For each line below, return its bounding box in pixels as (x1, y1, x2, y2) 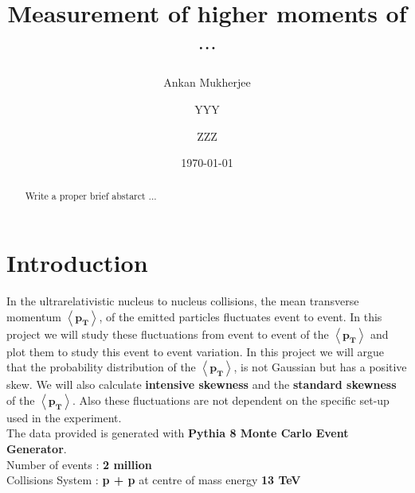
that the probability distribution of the (6, 359, 196, 375)
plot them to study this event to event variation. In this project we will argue (6, 343, 384, 359)
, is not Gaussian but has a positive (233, 359, 407, 375)
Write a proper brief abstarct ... (25, 189, 157, 203)
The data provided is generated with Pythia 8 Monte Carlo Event (6, 425, 349, 441)
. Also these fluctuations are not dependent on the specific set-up (72, 391, 390, 408)
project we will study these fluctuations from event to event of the (6, 325, 329, 342)
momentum (6, 308, 61, 324)
